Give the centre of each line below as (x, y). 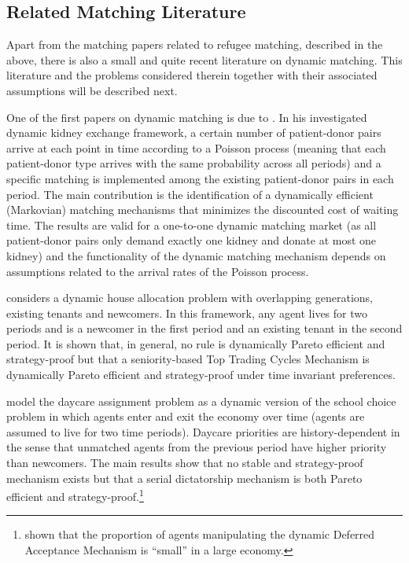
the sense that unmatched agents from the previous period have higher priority (197, 447)
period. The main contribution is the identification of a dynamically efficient (190, 194)
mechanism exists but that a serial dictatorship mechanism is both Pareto (184, 478)
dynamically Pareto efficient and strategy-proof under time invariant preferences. (201, 375)
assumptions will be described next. (92, 90)
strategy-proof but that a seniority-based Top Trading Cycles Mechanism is (188, 359)
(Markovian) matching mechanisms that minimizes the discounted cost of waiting (203, 210)
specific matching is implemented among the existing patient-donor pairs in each (200, 178)
